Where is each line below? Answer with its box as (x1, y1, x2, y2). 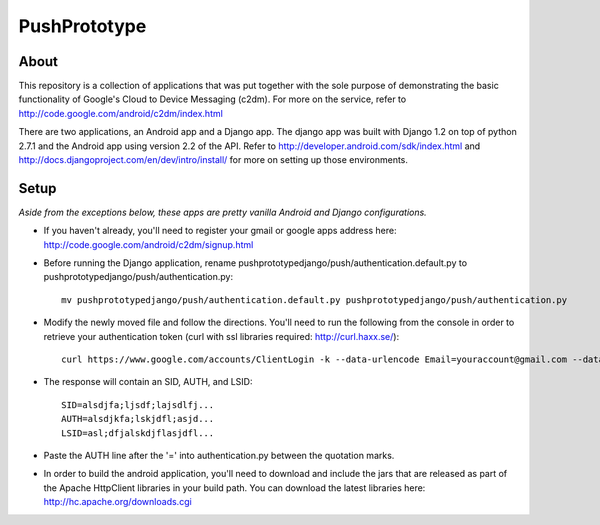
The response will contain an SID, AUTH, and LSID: (43, 376, 253, 388)
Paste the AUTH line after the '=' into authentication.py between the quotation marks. (43, 450, 395, 461)
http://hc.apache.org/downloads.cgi (43, 496, 192, 508)
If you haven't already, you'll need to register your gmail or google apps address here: (43, 225, 397, 237)
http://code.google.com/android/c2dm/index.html (18, 107, 224, 119)
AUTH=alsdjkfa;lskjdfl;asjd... (61, 413, 215, 425)
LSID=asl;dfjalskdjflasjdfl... (61, 427, 215, 439)
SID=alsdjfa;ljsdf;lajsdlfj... (61, 399, 215, 410)
